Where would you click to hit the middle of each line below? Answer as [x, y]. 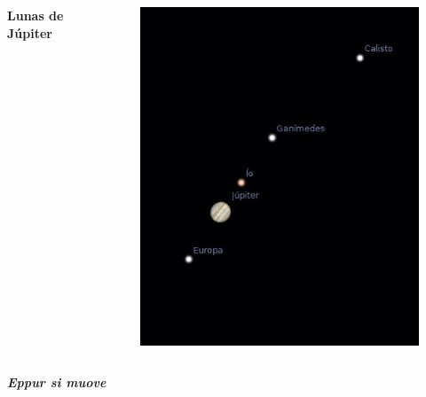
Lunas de [35, 15]
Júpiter [30, 32]
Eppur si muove [57, 382]
